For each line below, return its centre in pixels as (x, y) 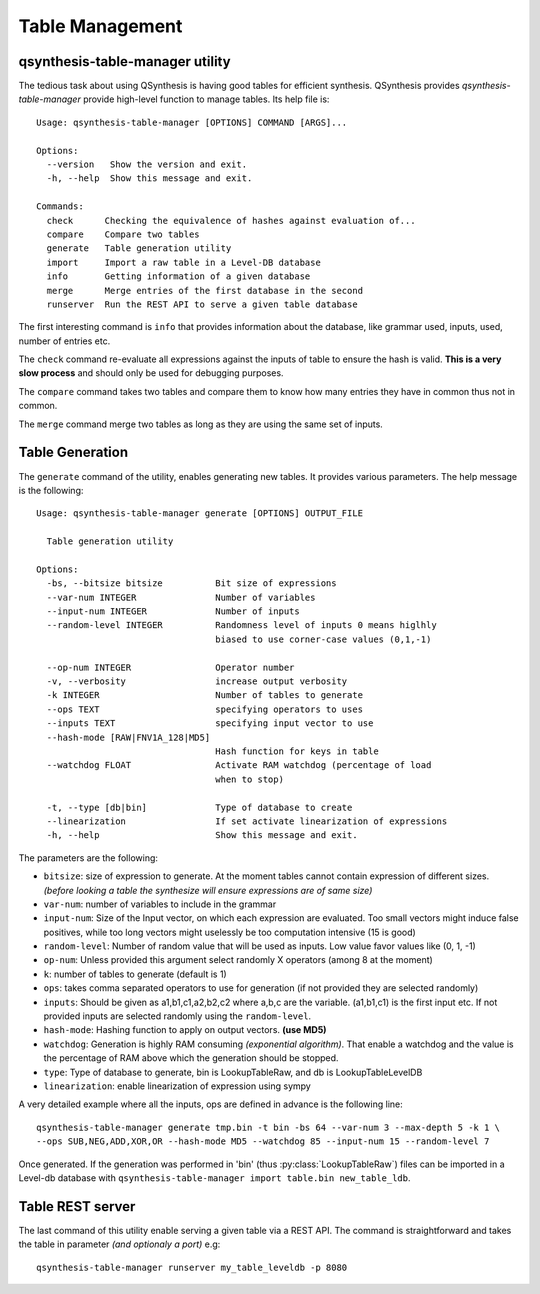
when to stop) (250, 779)
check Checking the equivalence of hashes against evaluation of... (231, 220)
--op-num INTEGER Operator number (170, 667)
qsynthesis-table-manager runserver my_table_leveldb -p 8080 (192, 1267)
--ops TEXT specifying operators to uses (205, 709)
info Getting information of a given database (178, 276)
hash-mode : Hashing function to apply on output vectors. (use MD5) (185, 1030)
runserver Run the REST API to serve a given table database (202, 304)
